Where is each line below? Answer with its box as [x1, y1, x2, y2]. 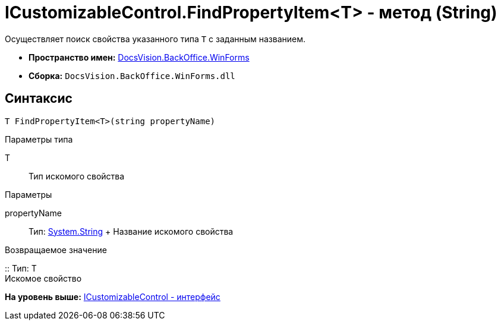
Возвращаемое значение [5, 244, 107, 255]
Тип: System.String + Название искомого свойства [29, 226, 234, 236]
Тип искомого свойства [29, 171, 125, 181]
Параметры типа [5, 134, 73, 144]
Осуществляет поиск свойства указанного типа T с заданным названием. [5, 33, 306, 44]
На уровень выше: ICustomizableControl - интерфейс [5, 291, 220, 302]
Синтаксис [5, 91, 73, 106]
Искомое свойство [5, 273, 82, 283]
